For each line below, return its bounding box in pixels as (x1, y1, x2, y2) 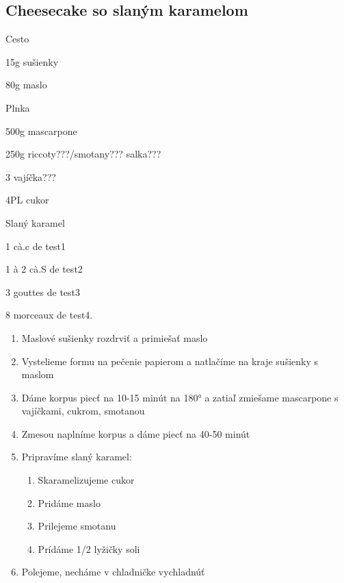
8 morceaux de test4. (5, 308, 93, 322)
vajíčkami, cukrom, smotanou (21, 404, 145, 418)
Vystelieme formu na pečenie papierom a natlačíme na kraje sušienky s (21, 353, 319, 368)
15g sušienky (5, 54, 59, 69)
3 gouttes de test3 (5, 284, 81, 299)
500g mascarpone (5, 123, 77, 138)
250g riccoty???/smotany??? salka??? (5, 147, 161, 161)
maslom (21, 367, 54, 382)
